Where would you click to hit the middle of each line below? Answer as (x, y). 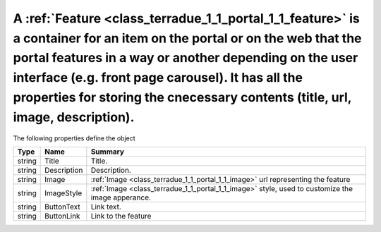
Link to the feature (121, 216)
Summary (108, 152)
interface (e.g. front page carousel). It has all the (158, 78)
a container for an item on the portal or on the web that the (187, 38)
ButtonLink (62, 216)
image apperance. (121, 197)
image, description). (74, 117)
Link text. (106, 207)
